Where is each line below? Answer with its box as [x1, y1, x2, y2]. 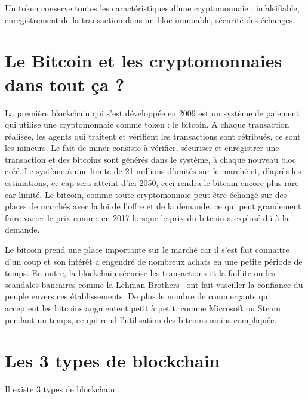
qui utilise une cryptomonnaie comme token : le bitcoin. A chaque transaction [5, 118, 289, 131]
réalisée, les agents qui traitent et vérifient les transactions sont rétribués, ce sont [5, 129, 301, 142]
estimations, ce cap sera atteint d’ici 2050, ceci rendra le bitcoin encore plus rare [5, 177, 299, 189]
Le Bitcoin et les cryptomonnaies [5, 48, 282, 73]
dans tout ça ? [5, 72, 125, 96]
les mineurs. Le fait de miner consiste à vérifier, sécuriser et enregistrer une [5, 141, 279, 154]
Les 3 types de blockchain [5, 348, 220, 373]
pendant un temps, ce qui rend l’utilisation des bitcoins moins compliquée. [5, 313, 277, 326]
